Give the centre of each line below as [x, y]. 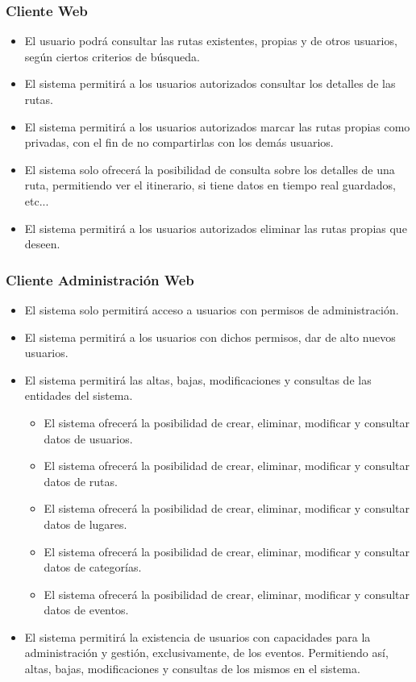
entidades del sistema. [79, 395]
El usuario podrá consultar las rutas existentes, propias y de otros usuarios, [211, 41]
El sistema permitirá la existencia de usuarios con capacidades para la [198, 636]
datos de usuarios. [88, 438]
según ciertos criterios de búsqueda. [112, 56]
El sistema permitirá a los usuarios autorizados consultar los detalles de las [210, 83]
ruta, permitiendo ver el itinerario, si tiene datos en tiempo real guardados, [210, 185]
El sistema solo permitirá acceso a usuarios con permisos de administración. [212, 309]
